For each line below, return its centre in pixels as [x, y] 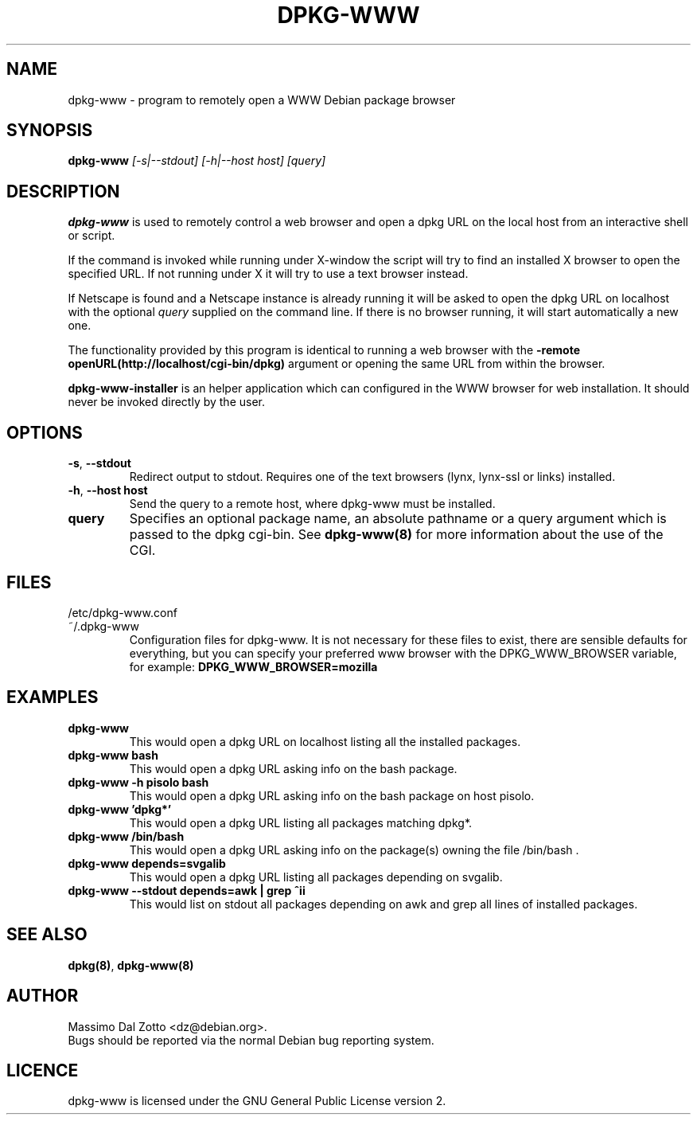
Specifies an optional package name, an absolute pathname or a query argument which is [398, 519]
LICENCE [43, 1070]
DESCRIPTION [63, 191]
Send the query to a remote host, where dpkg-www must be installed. [312, 504]
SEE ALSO [47, 935]
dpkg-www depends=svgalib [147, 863]
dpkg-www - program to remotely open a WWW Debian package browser [262, 100]
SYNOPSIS [50, 131]
